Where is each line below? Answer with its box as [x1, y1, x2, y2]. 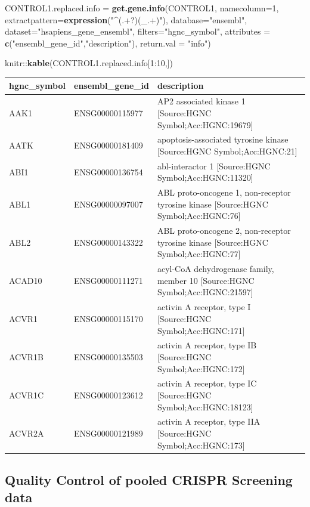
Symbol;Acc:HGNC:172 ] [157, 362, 245, 375]
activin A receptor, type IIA [157, 415, 261, 428]
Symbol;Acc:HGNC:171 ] [157, 324, 245, 336]
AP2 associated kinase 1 [157, 95, 246, 107]
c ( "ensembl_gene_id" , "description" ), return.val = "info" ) [5, 36, 211, 49]
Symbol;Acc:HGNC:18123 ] [157, 400, 253, 413]
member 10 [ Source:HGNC [157, 274, 255, 286]
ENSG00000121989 [74, 427, 143, 439]
